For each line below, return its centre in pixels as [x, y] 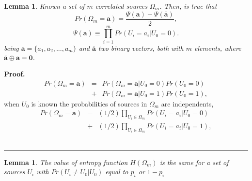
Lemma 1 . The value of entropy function [66, 162]
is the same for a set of [194, 162]
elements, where [218, 48]
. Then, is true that [188, 6]
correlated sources [121, 6]
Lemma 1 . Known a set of [44, 6]
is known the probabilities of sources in [89, 103]
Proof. [15, 73]
